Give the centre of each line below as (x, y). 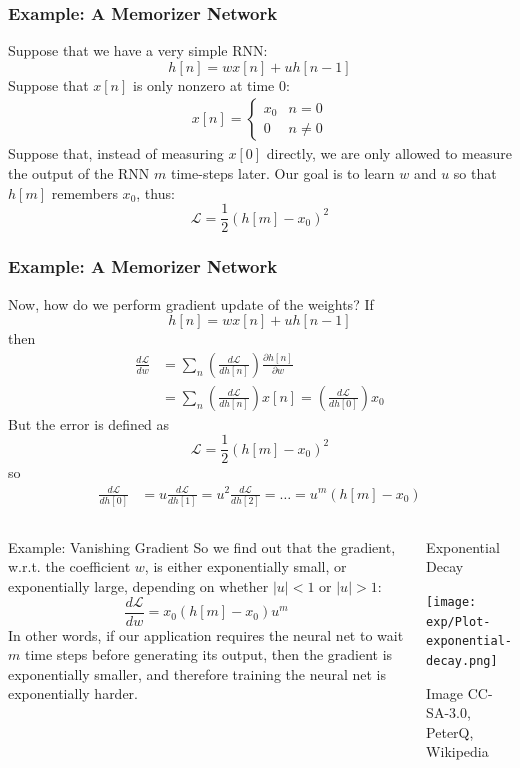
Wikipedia (457, 751)
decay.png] (462, 661)
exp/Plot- (458, 621)
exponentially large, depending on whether (138, 586)
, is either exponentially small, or (245, 566)
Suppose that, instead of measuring (116, 153)
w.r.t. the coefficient (69, 566)
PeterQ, (450, 731)
